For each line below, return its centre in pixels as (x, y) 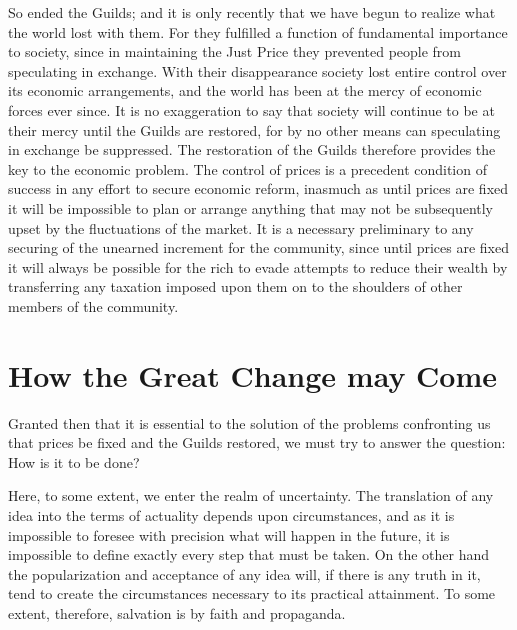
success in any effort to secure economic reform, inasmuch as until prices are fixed (258, 188)
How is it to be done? (74, 461)
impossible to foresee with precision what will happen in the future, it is (229, 534)
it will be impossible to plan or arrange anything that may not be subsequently (251, 207)
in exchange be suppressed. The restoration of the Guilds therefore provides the (252, 149)
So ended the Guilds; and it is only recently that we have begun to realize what (252, 12)
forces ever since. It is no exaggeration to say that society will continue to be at (251, 109)
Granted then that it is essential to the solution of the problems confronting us (249, 422)
